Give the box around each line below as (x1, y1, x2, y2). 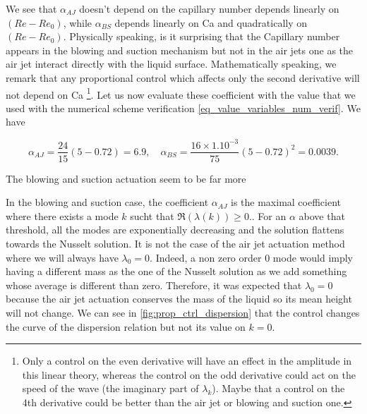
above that (299, 208, 345, 223)
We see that (6, 1, 57, 16)
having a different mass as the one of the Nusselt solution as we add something (6, 264, 347, 279)
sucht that (130, 208, 174, 223)
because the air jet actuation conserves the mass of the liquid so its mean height (6, 291, 352, 306)
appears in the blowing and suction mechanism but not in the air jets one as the (6, 42, 354, 57)
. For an (251, 208, 287, 223)
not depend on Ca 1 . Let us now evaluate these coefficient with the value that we (6, 85, 356, 102)
